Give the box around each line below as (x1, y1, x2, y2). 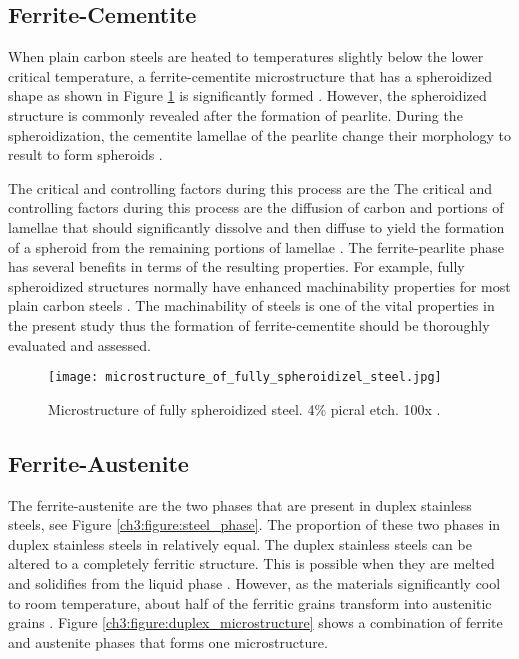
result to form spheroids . (8, 144, 163, 165)
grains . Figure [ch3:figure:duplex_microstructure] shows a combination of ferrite (8, 612, 503, 633)
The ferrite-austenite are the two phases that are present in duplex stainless (8, 494, 472, 515)
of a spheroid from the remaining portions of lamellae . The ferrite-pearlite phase (8, 236, 504, 257)
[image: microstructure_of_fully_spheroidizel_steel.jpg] (48, 370, 442, 385)
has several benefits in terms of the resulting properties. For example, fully (8, 256, 465, 277)
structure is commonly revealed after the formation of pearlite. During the (8, 104, 463, 125)
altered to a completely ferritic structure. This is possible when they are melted (8, 553, 495, 574)
